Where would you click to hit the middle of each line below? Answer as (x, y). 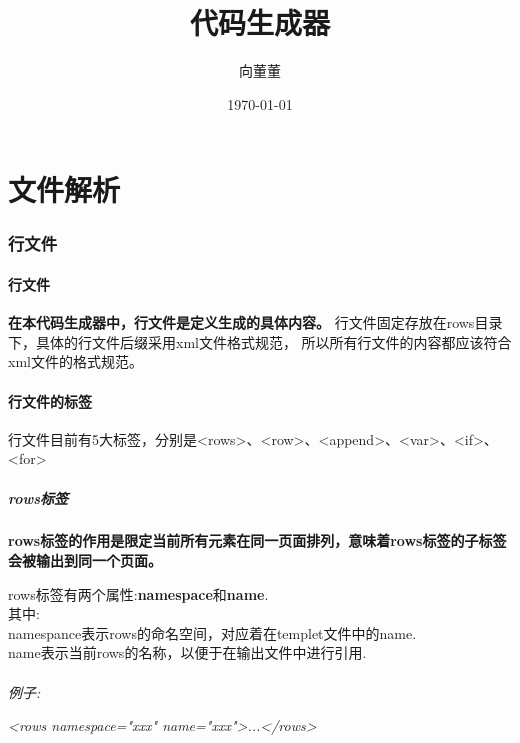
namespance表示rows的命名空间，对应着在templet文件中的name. (212, 632)
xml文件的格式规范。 (75, 361)
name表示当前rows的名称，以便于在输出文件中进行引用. (187, 652)
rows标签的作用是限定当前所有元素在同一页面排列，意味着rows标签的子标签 (257, 540)
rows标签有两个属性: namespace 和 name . (138, 593)
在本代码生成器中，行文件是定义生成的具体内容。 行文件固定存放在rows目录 (255, 322)
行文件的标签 (50, 400)
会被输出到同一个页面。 (85, 560)
